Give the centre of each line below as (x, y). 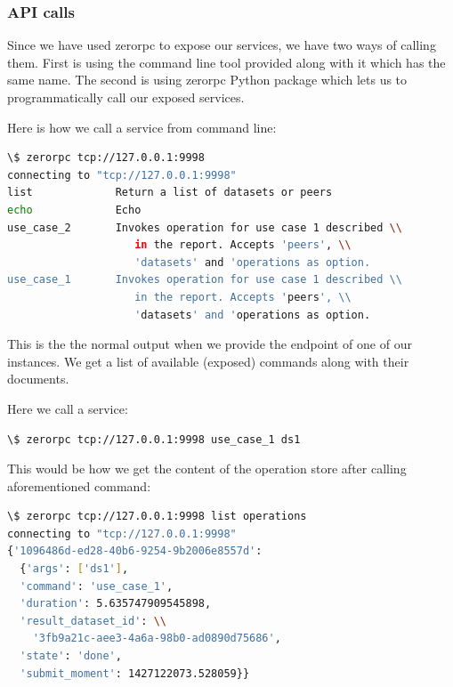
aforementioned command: (79, 485)
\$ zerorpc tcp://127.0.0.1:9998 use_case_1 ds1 (154, 439)
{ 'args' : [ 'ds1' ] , (74, 569)
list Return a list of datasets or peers (170, 193)
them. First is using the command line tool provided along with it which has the (226, 62)
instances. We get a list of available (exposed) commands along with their (208, 361)
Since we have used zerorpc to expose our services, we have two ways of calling (222, 45)
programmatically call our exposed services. (126, 97)
